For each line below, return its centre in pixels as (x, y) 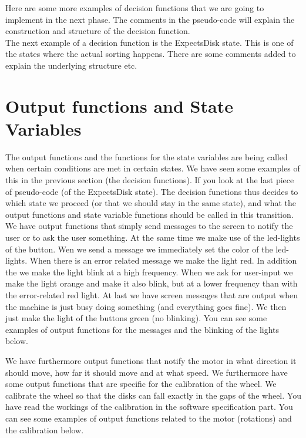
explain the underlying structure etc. (71, 65)
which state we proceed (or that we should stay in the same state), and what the (151, 203)
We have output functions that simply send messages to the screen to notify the (149, 226)
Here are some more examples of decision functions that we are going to (135, 8)
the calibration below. (45, 429)
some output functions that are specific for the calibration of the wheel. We (141, 384)
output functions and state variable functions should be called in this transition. (149, 214)
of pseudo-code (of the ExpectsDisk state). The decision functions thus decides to (152, 191)
